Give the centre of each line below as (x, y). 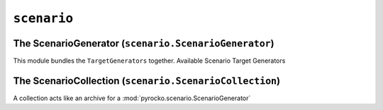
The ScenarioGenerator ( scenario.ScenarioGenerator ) (144, 43)
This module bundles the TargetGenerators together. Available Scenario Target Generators (149, 61)
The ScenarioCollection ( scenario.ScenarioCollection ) (146, 81)
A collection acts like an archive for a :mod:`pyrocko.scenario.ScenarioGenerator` (132, 98)
